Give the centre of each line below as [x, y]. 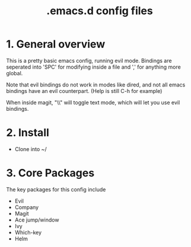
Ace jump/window [37, 220]
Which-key [28, 232]
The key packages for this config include [56, 189]
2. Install [28, 133]
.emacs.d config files [100, 11]
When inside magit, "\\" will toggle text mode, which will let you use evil [93, 102]
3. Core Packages [50, 173]
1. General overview [56, 44]
